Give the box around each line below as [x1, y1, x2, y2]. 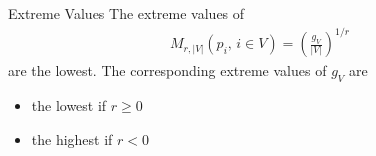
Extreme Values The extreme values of [8, 3, 245, 23]
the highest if [31, 128, 113, 149]
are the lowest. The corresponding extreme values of [8, 60, 327, 81]
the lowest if [31, 94, 107, 115]
